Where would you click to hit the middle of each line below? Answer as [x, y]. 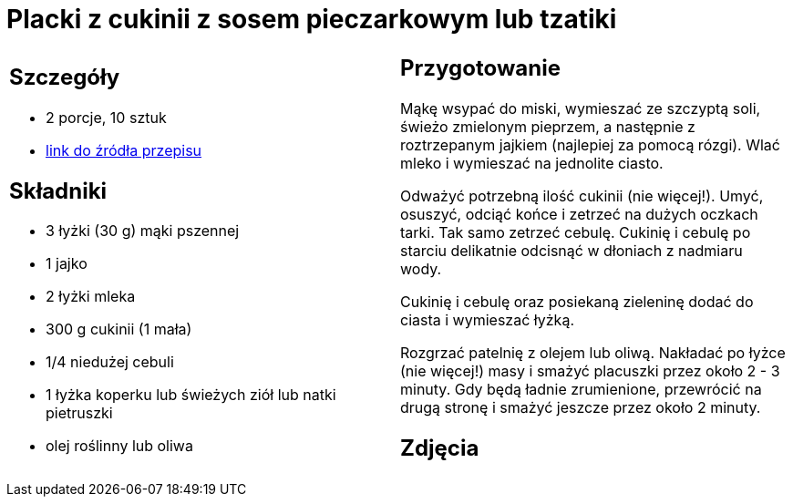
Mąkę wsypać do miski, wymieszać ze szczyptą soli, [581, 108]
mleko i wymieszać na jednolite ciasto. [532, 163]
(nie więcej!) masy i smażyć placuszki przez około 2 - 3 [590, 370]
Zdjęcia [440, 447]
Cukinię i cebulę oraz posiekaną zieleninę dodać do [577, 301]
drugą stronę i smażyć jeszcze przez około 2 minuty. [581, 407]
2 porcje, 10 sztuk [106, 117]
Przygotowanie [480, 67]
